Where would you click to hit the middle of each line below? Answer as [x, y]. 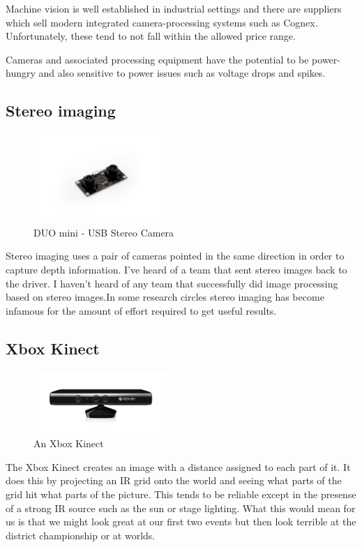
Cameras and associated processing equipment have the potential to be [157, 59]
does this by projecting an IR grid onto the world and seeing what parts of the [174, 480]
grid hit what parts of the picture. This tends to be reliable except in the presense [181, 494]
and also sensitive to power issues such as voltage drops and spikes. [182, 73]
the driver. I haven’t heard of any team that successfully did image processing [172, 283]
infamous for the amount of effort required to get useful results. [141, 310]
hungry [21, 73]
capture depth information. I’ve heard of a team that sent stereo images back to [176, 269]
